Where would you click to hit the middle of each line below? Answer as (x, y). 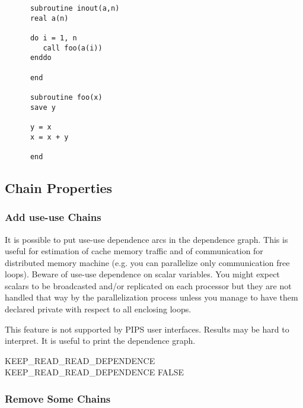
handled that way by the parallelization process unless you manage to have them (151, 297)
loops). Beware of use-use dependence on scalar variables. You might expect (142, 274)
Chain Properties (59, 187)
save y (43, 107)
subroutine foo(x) (66, 97)
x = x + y (49, 137)
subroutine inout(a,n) (75, 8)
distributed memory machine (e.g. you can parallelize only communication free (147, 262)
